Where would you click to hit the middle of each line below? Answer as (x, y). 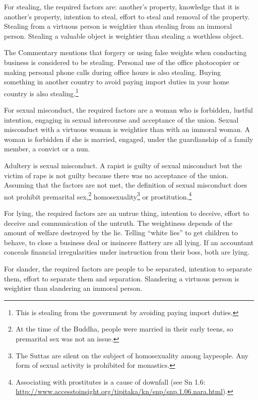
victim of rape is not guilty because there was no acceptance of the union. (116, 175)
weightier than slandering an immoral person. (73, 288)
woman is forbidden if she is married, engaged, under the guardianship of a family (129, 139)
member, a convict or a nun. (47, 149)
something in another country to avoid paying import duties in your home (117, 82)
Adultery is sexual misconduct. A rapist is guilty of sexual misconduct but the (123, 165)
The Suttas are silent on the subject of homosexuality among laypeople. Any (132, 355)
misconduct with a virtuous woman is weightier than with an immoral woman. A (127, 129)
